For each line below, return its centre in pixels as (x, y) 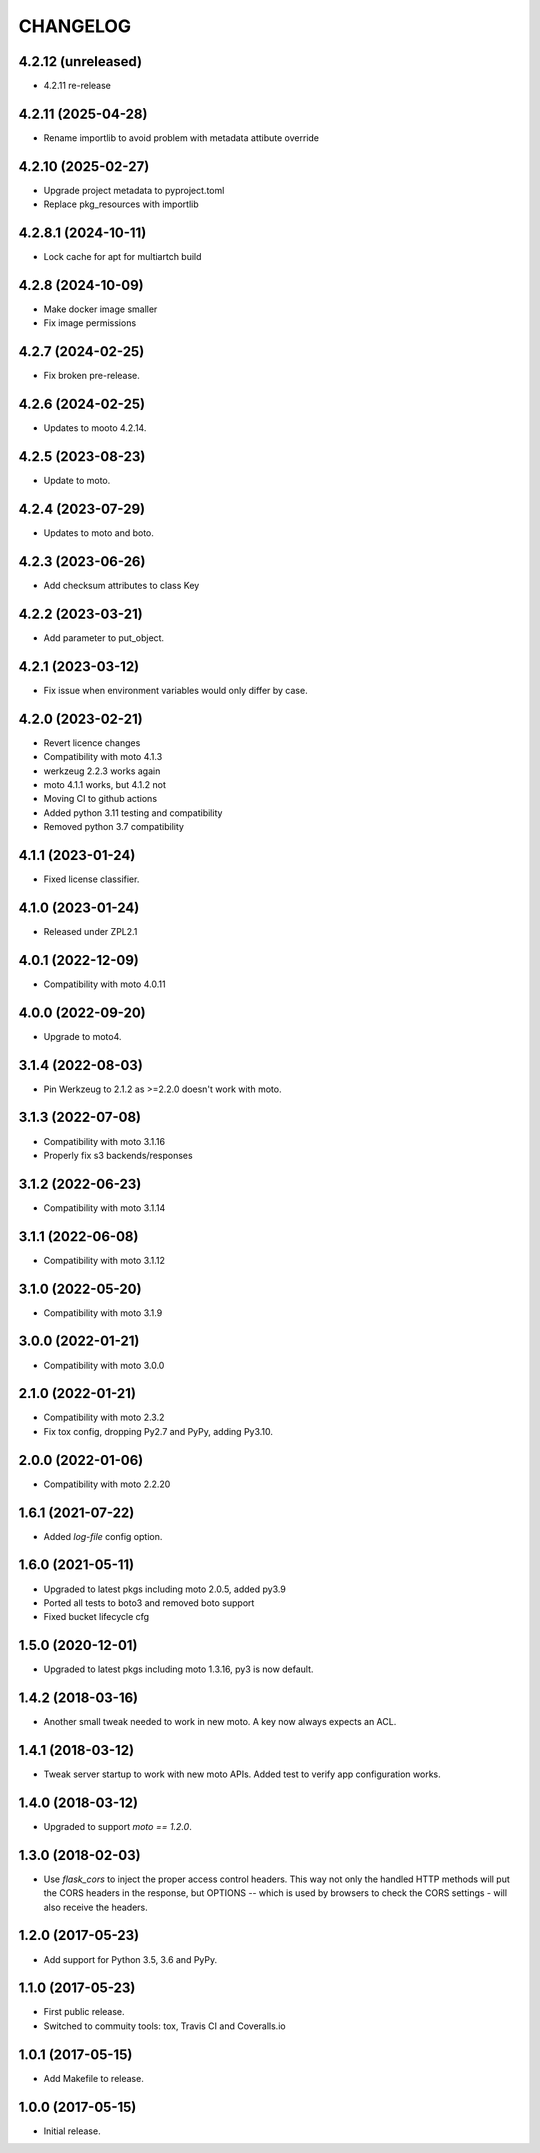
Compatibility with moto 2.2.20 (107, 1484)
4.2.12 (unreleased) (80, 61)
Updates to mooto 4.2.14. (95, 428)
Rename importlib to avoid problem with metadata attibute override (181, 137)
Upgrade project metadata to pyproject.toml (134, 190)
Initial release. (72, 2131)
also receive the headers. (96, 1907)
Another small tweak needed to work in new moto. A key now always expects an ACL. (220, 1722)
